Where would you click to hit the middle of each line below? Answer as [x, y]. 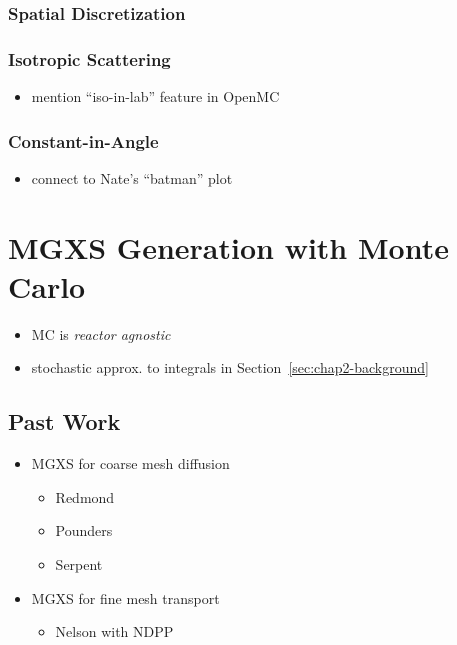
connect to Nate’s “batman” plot [132, 177]
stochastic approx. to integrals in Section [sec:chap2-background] [230, 367]
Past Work [64, 421]
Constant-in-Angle [83, 140]
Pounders [84, 530]
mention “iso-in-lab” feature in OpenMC [155, 96]
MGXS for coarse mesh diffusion [130, 463]
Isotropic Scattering [89, 58]
